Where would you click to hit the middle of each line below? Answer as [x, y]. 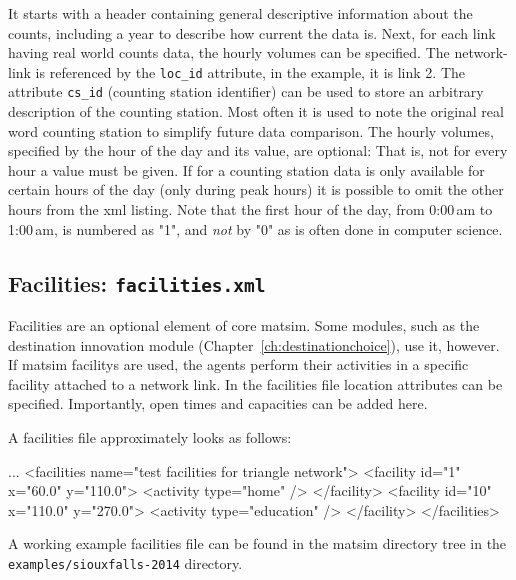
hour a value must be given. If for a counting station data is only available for [246, 169]
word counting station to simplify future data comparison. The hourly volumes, [251, 130]
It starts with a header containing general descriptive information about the [240, 13]
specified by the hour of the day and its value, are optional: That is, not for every [258, 150]
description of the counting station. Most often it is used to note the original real [256, 111]
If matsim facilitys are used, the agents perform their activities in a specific [238, 364]
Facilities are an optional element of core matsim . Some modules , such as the [244, 325]
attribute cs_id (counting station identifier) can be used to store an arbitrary [246, 91]
